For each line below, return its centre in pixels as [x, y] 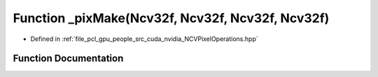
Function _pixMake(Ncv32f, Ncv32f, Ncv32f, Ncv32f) [171, 18]
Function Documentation [68, 59]
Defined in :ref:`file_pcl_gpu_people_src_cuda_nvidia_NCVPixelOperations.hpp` [144, 39]
